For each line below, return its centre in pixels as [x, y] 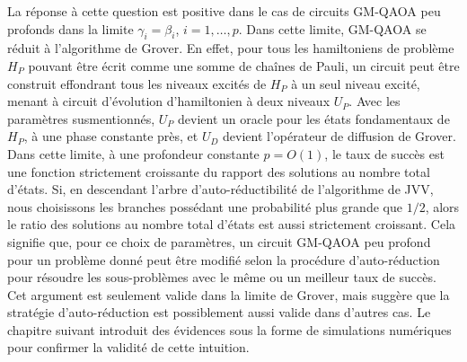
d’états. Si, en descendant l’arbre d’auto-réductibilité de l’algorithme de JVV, [220, 189]
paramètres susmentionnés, [81, 118]
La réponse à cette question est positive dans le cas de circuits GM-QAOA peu [224, 11]
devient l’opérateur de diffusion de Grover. [339, 136]
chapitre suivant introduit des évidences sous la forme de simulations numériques [229, 329]
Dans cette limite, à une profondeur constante [133, 153]
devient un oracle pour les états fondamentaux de [314, 118]
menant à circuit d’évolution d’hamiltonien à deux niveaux [169, 101]
